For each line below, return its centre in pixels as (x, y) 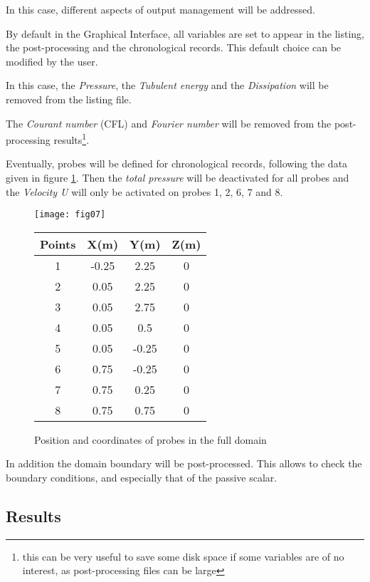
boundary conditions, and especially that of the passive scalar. (142, 478)
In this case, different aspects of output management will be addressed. (160, 9)
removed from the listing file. (69, 99)
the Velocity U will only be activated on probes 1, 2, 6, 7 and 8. (144, 191)
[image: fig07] (70, 215)
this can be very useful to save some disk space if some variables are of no (183, 556)
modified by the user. (52, 61)
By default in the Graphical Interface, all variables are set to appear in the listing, (185, 33)
